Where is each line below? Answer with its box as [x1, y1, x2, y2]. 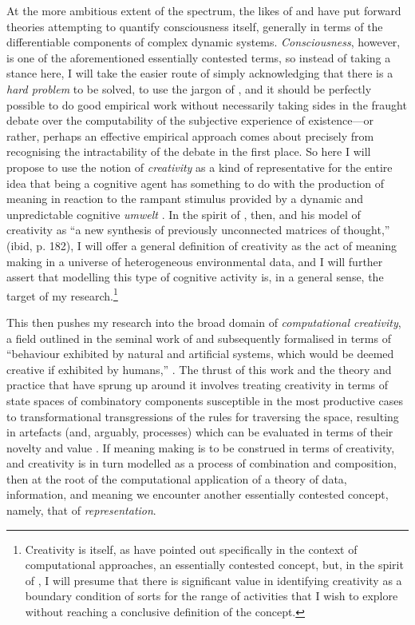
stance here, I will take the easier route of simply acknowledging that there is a [6, 65, 393, 82]
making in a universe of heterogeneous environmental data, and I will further [6, 253, 383, 269]
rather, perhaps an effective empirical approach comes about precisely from [6, 127, 374, 144]
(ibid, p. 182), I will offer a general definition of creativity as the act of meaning [6, 237, 397, 253]
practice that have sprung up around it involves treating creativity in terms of [6, 376, 389, 393]
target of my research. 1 [6, 285, 118, 304]
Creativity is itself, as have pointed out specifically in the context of [25, 540, 358, 557]
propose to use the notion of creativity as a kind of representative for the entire [6, 158, 393, 175]
